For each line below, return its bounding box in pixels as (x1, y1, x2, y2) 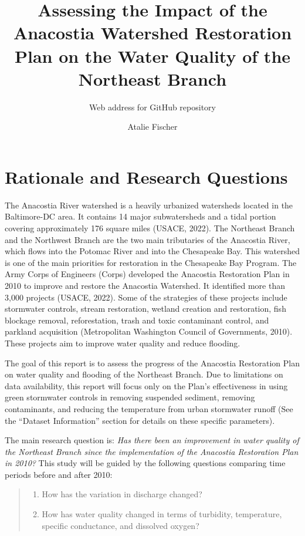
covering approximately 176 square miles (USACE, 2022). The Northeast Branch (5, 222, 295, 234)
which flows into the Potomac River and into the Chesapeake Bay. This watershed (5, 245, 300, 257)
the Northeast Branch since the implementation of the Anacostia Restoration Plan (5, 445, 299, 457)
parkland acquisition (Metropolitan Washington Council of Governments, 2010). (5, 325, 293, 338)
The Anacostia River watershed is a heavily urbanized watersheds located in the (5, 198, 293, 211)
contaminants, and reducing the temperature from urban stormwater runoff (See (5, 402, 293, 414)
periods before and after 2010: (5, 468, 113, 480)
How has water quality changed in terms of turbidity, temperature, (42, 508, 282, 520)
